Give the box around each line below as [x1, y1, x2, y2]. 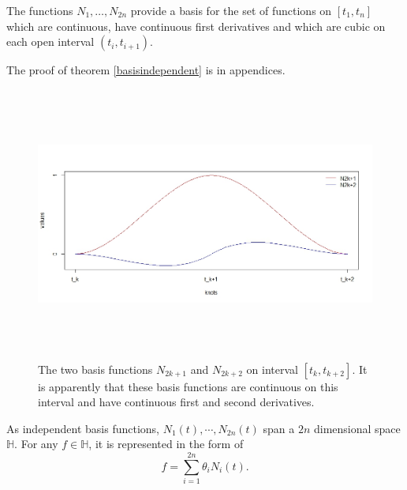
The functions [6, 2, 73, 18]
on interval [246, 360, 298, 377]
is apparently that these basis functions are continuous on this [38, 378, 338, 394]
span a [263, 420, 295, 436]
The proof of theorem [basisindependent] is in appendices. [6, 62, 286, 78]
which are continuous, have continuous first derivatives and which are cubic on [6, 17, 386, 34]
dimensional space [313, 420, 401, 436]
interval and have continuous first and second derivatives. [38, 394, 315, 410]
